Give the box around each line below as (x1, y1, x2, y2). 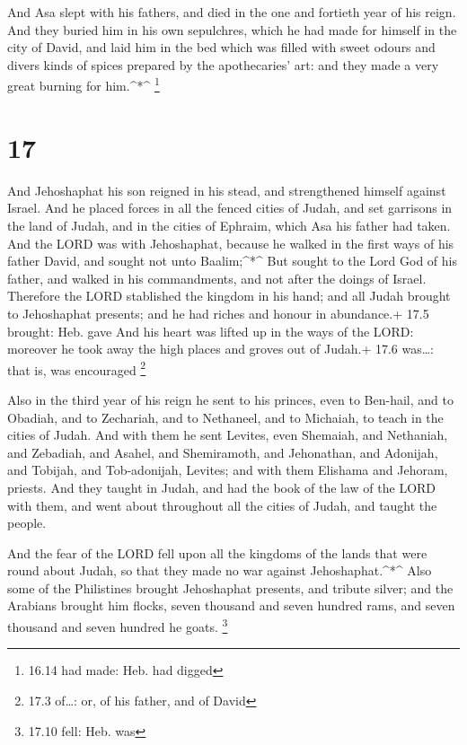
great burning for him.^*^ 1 (7, 74, 160, 95)
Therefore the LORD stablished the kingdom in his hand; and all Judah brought (7, 286, 451, 305)
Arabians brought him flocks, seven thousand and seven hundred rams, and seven (7, 596, 455, 615)
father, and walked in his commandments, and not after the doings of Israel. (7, 268, 427, 287)
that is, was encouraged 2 (7, 357, 146, 379)
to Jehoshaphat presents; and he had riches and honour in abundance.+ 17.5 (7, 303, 429, 322)
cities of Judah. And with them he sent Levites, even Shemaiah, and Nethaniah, (7, 425, 448, 444)
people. (7, 513, 47, 532)
